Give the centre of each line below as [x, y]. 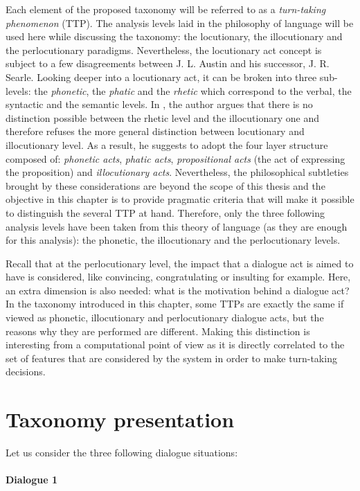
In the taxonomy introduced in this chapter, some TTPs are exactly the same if [175, 304]
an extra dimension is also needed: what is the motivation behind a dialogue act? [178, 290]
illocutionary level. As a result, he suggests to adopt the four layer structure [167, 144]
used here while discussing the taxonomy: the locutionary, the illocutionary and [174, 36]
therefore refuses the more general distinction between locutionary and [155, 131]
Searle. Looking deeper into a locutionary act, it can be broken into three [161, 77]
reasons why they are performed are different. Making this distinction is [158, 331]
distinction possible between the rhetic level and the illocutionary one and [162, 117]
